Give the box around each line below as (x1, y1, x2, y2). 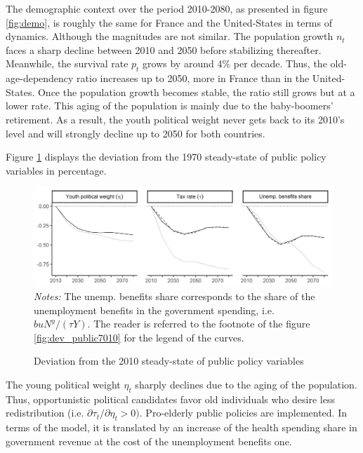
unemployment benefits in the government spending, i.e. (34, 302, 275, 317)
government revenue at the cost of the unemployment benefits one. (6, 433, 292, 448)
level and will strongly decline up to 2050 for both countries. (6, 126, 265, 140)
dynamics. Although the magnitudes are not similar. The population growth (6, 29, 334, 43)
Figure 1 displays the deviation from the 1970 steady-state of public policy (6, 149, 326, 164)
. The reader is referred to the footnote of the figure (87, 316, 310, 331)
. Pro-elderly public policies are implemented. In (139, 405, 347, 420)
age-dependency (6, 71, 74, 86)
